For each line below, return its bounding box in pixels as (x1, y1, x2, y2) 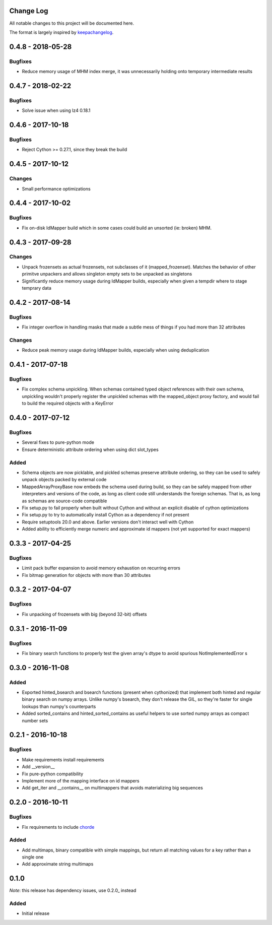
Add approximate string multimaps (22, 861, 94, 867)
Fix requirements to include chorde (22, 824, 95, 830)
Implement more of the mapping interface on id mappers (22, 777, 140, 783)
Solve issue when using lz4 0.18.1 (22, 107, 91, 113)
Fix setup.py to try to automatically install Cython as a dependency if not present (22, 512, 189, 518)
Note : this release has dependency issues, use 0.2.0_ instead (9, 887, 137, 894)
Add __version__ (22, 764, 55, 770)
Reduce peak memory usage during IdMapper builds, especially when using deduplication (22, 347, 209, 353)
